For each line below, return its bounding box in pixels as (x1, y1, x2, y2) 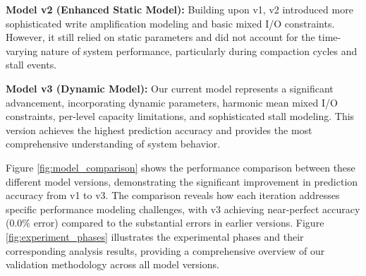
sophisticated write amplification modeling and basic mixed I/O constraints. (6, 16, 335, 30)
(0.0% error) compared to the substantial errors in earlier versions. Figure (6, 215, 324, 230)
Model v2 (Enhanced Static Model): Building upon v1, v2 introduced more (6, 2, 353, 16)
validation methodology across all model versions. (6, 257, 219, 272)
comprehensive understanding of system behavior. (6, 136, 221, 151)
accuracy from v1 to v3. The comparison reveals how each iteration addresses (6, 188, 340, 203)
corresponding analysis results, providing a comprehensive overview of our (6, 243, 325, 258)
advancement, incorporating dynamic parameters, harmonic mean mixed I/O (6, 95, 338, 109)
